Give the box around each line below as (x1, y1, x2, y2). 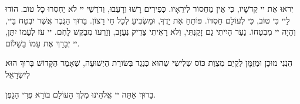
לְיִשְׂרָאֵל (5, 68, 30, 80)
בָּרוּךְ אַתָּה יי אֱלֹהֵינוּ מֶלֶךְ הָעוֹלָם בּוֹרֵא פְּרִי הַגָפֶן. (5, 88, 156, 100)
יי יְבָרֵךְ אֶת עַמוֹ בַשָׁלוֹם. (5, 36, 80, 49)
